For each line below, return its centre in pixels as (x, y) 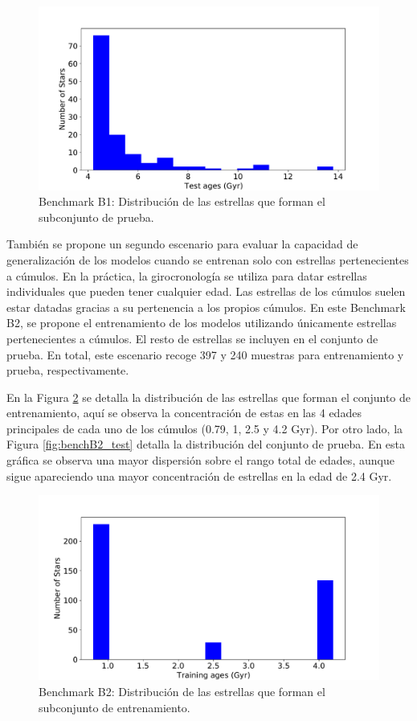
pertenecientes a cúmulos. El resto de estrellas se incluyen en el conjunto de (192, 338)
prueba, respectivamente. (68, 370)
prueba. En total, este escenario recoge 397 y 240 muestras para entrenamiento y (205, 354)
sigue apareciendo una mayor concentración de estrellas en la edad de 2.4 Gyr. (199, 475)
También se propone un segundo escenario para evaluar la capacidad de (182, 244)
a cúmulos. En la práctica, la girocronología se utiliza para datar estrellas (187, 275)
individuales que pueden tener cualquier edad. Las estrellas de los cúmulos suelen (206, 291)
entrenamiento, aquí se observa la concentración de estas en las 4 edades (184, 413)
